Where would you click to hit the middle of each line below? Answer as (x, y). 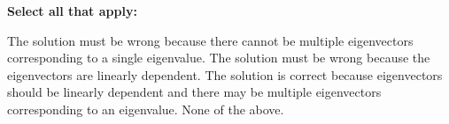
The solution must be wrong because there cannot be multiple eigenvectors (210, 40)
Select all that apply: (72, 11)
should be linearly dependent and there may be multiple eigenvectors (194, 92)
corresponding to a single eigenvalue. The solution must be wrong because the (219, 58)
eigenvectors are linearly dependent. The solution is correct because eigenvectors (225, 74)
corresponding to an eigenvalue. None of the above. (146, 109)
